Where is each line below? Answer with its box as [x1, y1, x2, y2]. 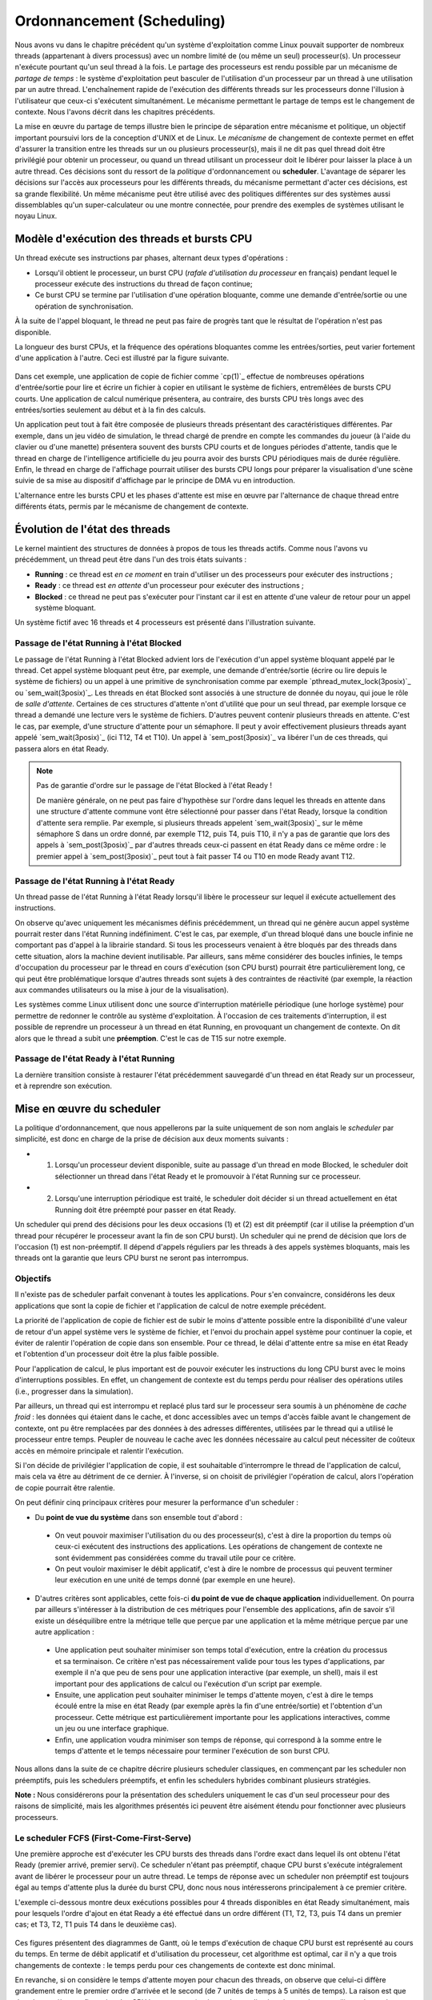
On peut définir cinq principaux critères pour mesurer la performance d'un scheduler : [14, 1498, 299, 1507]
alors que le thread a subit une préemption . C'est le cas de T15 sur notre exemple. [14, 1033, 287, 1043]
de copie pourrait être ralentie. [14, 1482, 115, 1492]
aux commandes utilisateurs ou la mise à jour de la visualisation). [14, 985, 230, 995]
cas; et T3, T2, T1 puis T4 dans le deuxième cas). [14, 1920, 178, 1930]
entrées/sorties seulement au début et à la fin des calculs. [14, 405, 206, 414]
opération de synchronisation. [34, 301, 134, 311]
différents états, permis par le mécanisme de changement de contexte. [14, 502, 249, 511]
